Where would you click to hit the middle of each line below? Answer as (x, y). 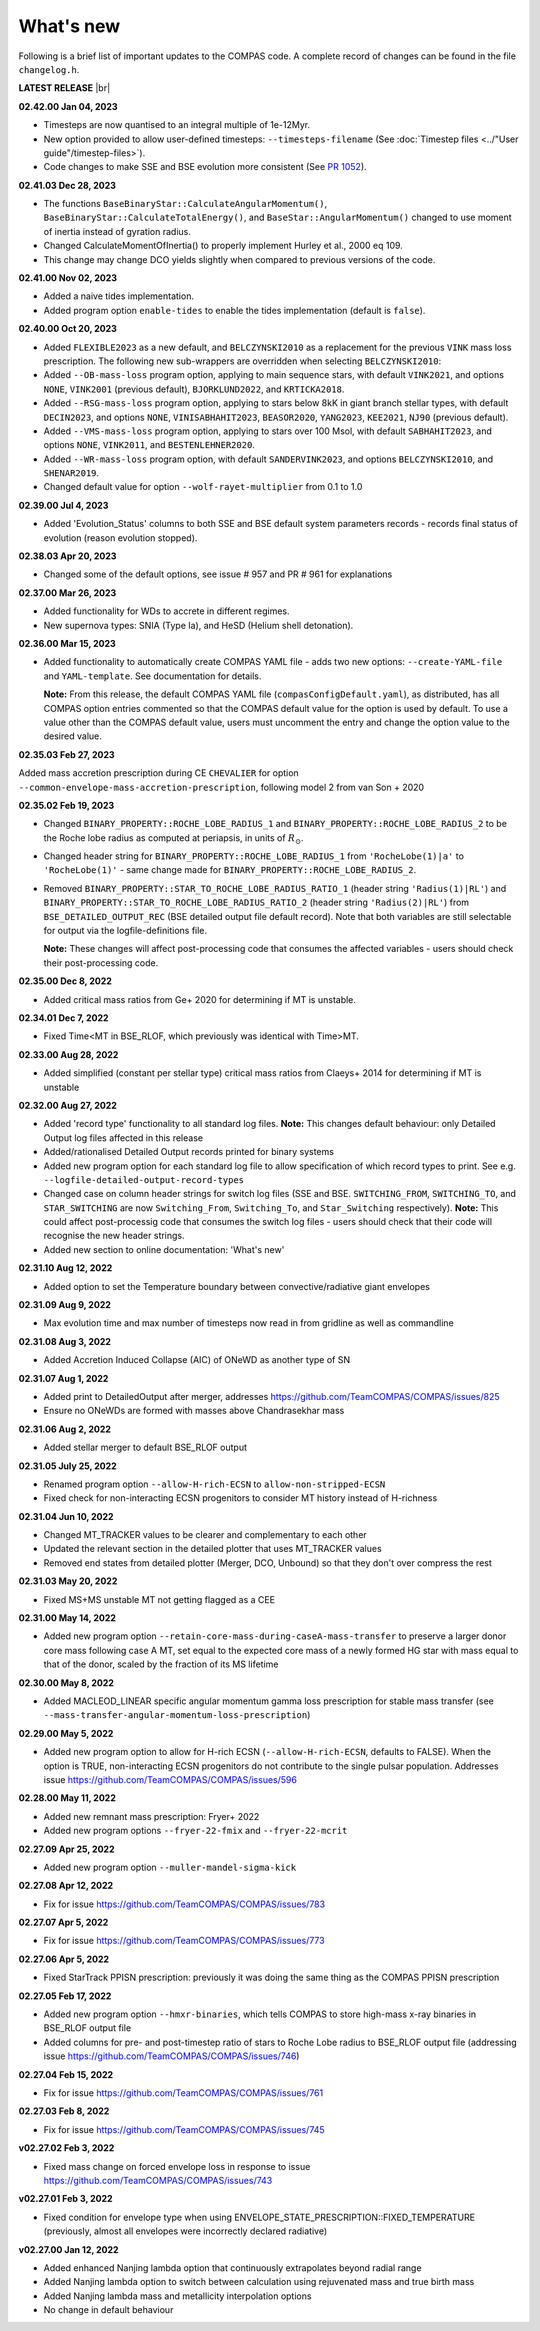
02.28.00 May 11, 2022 (67, 1798)
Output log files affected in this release (123, 1137)
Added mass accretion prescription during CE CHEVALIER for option (158, 773)
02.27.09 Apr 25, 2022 (66, 1849)
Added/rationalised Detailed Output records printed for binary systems (189, 1152)
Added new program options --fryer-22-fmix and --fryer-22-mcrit (195, 1831)
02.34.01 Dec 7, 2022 (63, 1017)
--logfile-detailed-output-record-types (144, 1179)
